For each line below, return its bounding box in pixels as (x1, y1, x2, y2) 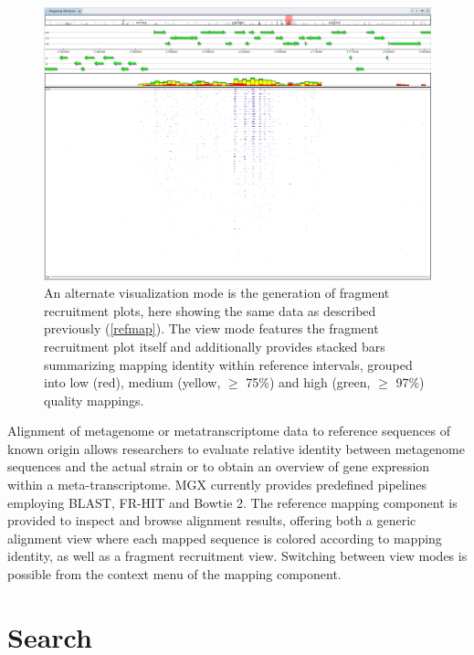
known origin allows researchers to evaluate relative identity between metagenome (7, 438, 465, 458)
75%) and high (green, (246, 373, 371, 392)
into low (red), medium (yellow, (44, 373, 221, 392)
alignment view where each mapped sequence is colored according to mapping (7, 528, 442, 547)
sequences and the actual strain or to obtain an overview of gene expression (7, 457, 430, 476)
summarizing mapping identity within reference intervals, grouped (44, 354, 413, 374)
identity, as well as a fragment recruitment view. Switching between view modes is (7, 546, 468, 565)
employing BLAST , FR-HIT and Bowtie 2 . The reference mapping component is (7, 492, 458, 512)
